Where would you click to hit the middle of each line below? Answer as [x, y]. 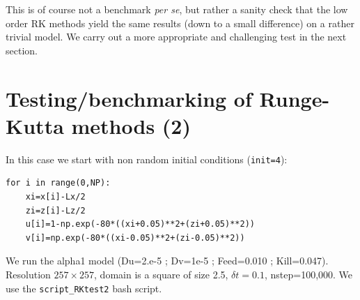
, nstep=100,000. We [308, 274]
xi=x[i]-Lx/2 [55, 196]
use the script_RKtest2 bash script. [84, 288]
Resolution [28, 274]
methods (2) [131, 125]
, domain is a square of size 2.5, [161, 274]
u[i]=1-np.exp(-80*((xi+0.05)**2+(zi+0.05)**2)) [140, 224]
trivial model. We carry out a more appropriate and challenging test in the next [176, 37]
